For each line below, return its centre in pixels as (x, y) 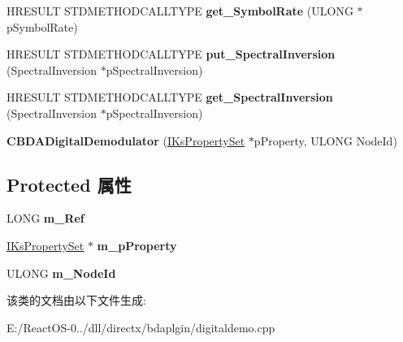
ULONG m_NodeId (61, 273)
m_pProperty (137, 245)
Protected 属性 (69, 184)
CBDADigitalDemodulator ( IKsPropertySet (126, 140)
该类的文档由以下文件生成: (76, 300)
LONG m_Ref (45, 218)
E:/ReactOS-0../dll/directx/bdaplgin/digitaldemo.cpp (141, 327)
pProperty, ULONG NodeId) (325, 140)
